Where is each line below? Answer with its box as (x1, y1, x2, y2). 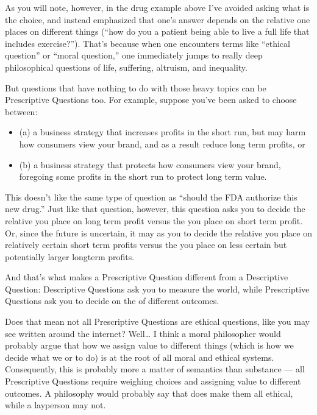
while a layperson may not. (5, 399, 106, 411)
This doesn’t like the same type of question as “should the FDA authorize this (5, 190, 297, 203)
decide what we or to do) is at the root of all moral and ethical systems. (5, 350, 274, 363)
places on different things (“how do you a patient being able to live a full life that (5, 25, 310, 38)
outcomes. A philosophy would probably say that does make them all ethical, (5, 386, 293, 399)
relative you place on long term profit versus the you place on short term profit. (5, 214, 303, 227)
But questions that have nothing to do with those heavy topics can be (5, 81, 266, 94)
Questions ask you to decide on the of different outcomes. (5, 294, 219, 307)
